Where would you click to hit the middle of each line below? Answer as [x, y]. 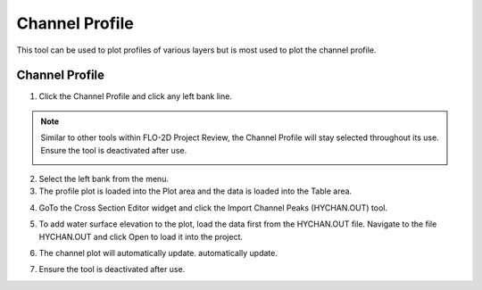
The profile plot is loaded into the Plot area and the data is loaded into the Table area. [195, 191]
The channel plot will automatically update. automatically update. [158, 253]
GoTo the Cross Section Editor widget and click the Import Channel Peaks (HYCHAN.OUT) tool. [213, 207]
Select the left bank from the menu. [104, 179]
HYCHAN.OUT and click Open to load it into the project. [141, 236]
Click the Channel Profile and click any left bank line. [135, 96]
